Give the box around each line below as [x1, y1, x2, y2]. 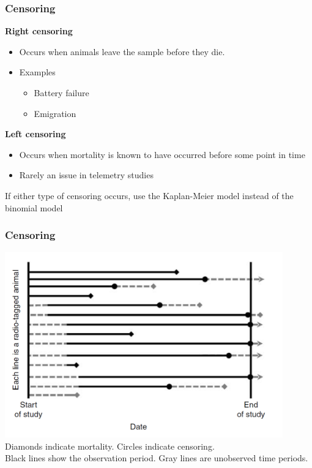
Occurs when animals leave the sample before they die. [19, 45, 225, 58]
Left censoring [5, 127, 66, 140]
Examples [19, 66, 56, 78]
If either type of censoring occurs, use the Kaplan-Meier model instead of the [5, 189, 294, 202]
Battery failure [34, 86, 89, 99]
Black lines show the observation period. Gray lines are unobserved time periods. [5, 451, 308, 464]
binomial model [5, 201, 63, 214]
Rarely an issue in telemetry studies [19, 168, 154, 181]
